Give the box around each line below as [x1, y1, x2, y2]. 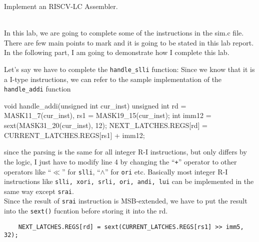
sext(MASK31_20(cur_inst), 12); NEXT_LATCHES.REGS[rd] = [4, 120, 207, 130]
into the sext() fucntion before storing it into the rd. [4, 205, 168, 216]
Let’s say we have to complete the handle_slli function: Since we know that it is [4, 63, 255, 74]
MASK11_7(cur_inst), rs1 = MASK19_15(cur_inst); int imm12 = [4, 110, 211, 120]
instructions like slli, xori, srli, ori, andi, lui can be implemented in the [4, 176, 254, 186]
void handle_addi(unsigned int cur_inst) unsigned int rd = [4, 100, 186, 110]
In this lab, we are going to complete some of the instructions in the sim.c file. [4, 27, 244, 38]
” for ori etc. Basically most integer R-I [104, 166, 228, 176]
